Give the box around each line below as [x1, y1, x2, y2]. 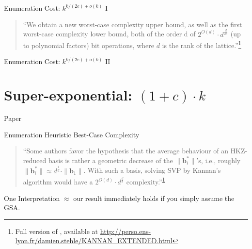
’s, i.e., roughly [196, 155, 241, 165]
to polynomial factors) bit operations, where [23, 40, 154, 50]
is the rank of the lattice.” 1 [162, 39, 241, 50]
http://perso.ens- [100, 226, 151, 236]
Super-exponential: [4, 85, 132, 105]
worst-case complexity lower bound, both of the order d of [23, 29, 196, 39]
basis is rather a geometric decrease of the [48, 155, 173, 165]
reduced [23, 155, 47, 165]
